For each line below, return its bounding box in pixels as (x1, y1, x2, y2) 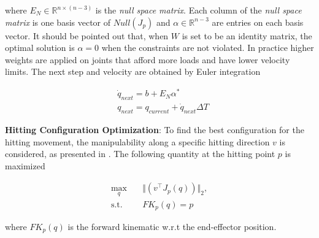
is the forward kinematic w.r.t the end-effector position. (67, 220, 277, 233)
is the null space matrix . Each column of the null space (95, 4, 302, 16)
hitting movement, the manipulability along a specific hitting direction (5, 135, 270, 148)
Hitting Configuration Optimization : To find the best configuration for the (5, 123, 304, 136)
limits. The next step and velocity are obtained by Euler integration (5, 65, 261, 78)
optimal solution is (5, 41, 75, 54)
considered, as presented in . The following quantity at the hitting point (5, 147, 275, 160)
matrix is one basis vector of (5, 15, 111, 28)
